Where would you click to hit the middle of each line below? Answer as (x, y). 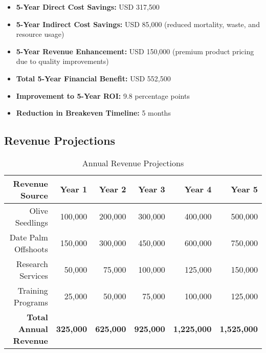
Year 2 (113, 189)
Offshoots (31, 249)
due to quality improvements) (62, 61)
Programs (31, 302)
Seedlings (31, 222)
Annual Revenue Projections (133, 163)
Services (34, 275)
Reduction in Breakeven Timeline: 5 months (93, 113)
